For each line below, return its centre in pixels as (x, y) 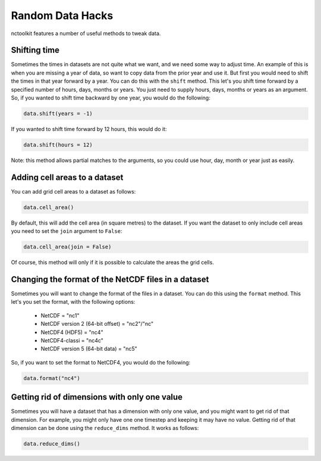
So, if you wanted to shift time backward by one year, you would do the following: (111, 98)
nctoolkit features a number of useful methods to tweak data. (86, 33)
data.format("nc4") (52, 378)
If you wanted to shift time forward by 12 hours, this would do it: (89, 129)
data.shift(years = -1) (58, 113)
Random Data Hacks (62, 15)
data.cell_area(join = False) (67, 247)
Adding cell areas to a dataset (67, 177)
